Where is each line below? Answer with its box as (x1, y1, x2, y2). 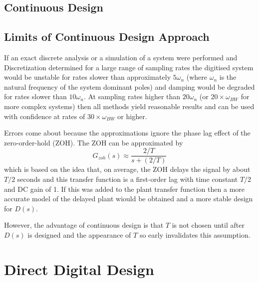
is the (219, 72, 237, 82)
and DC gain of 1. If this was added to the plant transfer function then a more (4, 183, 245, 194)
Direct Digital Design (4, 259, 154, 279)
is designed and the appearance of (27, 229, 131, 240)
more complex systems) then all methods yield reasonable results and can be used (4, 101, 255, 111)
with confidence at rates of (4, 111, 85, 121)
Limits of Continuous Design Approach (4, 29, 210, 44)
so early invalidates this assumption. (139, 229, 251, 240)
